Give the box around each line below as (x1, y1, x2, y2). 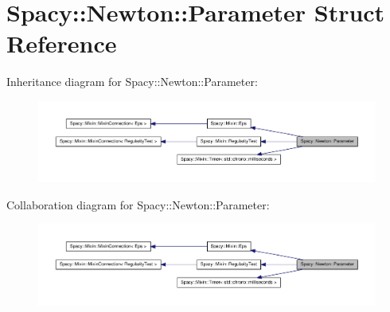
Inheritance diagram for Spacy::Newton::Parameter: (6, 73, 258, 90)
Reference (6, 27, 117, 60)
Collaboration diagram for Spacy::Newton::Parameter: (6, 196, 270, 213)
